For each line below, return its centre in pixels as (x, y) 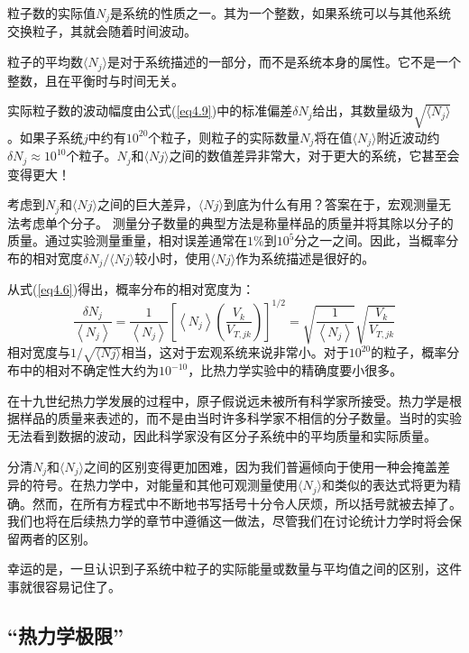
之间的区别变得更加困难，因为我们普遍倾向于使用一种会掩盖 (261, 466)
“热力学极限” (65, 635)
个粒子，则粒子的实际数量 (224, 137)
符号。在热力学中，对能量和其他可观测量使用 (165, 485)
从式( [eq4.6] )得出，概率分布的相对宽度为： (131, 289)
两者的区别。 (57, 538)
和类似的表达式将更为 (385, 485)
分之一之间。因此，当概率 (370, 240)
